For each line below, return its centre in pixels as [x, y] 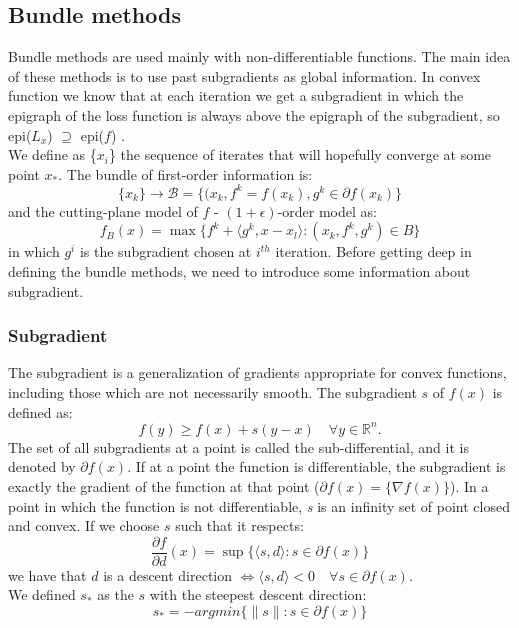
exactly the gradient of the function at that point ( [164, 485]
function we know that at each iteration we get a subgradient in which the [236, 95]
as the [115, 594]
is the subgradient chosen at [165, 251]
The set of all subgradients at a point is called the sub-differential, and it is [238, 446]
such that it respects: [239, 525]
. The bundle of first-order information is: [185, 173]
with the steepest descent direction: [258, 594]
